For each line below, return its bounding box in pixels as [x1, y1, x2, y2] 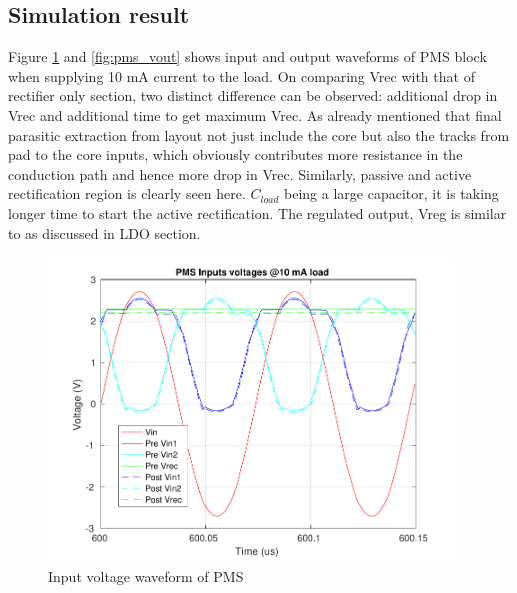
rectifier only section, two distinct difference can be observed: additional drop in [8, 85, 498, 106]
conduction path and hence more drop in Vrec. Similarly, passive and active [8, 163, 472, 184]
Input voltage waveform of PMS [48, 565, 244, 586]
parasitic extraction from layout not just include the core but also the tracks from [8, 124, 510, 145]
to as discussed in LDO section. [8, 222, 201, 243]
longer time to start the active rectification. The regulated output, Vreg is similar [8, 202, 507, 223]
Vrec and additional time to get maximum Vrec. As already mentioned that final [8, 104, 502, 125]
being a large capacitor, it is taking [284, 183, 499, 204]
